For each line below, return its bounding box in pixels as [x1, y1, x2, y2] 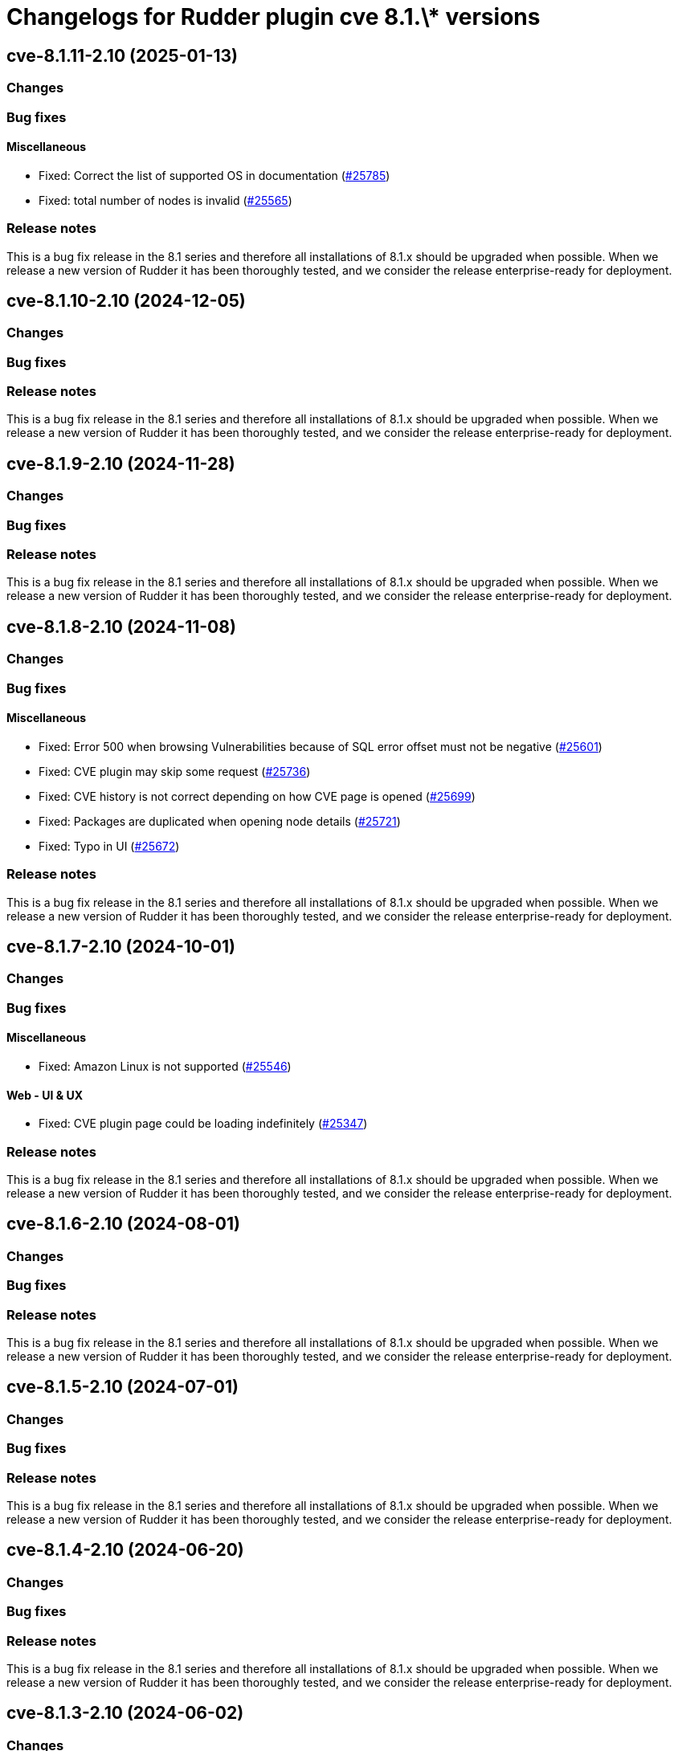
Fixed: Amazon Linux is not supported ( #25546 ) [39, 1059, 292, 1074]
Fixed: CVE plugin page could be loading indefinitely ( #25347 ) [39, 1116, 368, 1131]
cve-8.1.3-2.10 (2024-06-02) [6, 1703, 244, 1724]
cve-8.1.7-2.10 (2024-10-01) [6, 937, 235, 957]
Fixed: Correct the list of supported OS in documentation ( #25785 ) [39, 168, 390, 182]
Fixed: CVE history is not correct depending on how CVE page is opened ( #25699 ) [39, 789, 476, 803]
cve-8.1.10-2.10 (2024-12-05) [6, 290, 246, 311]
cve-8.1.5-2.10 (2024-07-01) [6, 1377, 239, 1398]
